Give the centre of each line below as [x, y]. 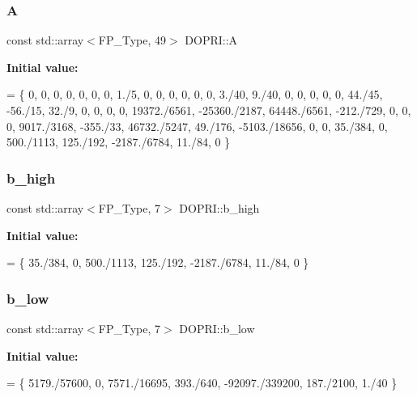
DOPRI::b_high [219, 208]
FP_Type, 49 [132, 40]
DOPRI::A [211, 40]
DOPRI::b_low [217, 328]
